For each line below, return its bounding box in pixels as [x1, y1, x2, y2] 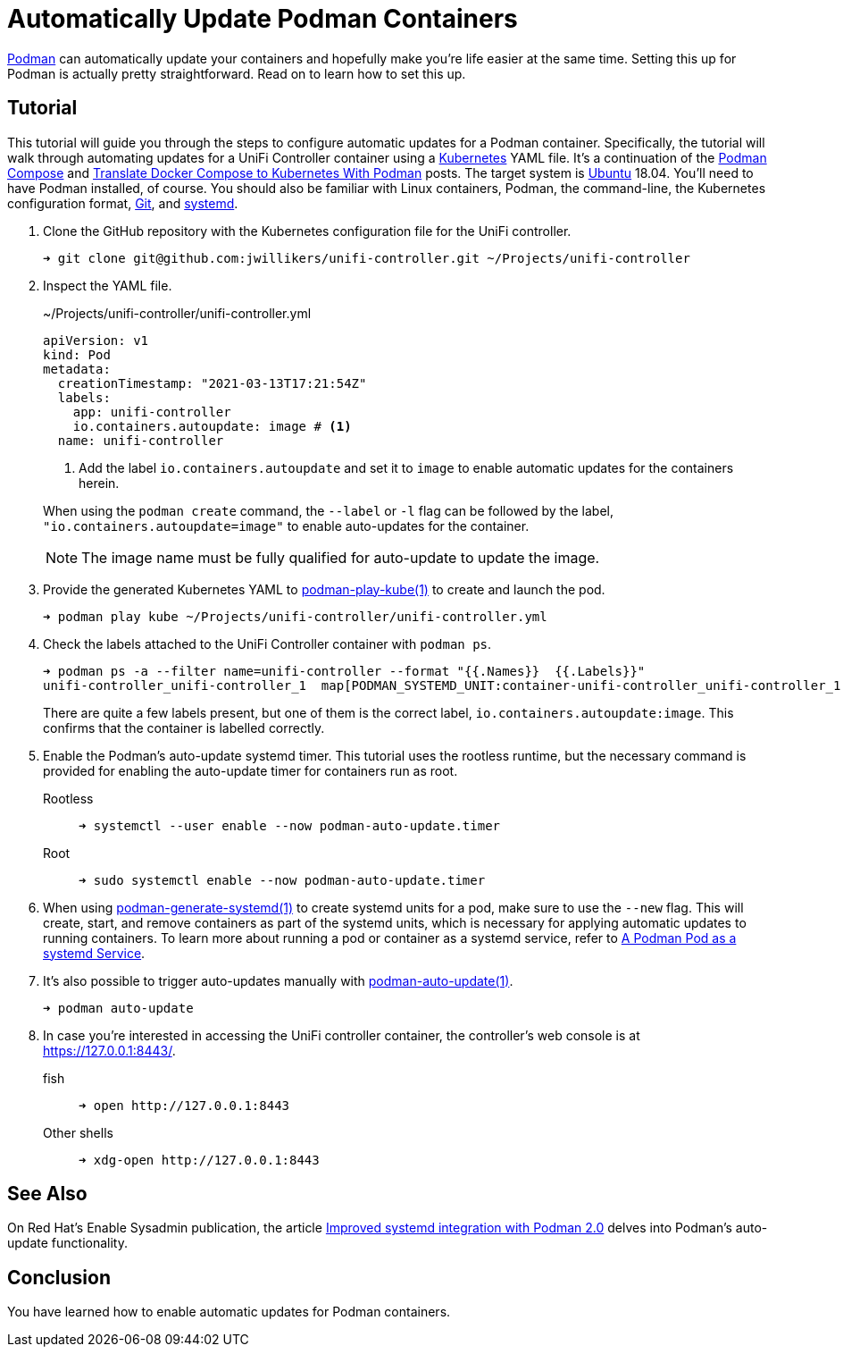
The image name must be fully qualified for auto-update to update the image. [81, 548, 600, 567]
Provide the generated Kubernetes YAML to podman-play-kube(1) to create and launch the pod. [43, 581, 605, 597]
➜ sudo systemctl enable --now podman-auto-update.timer [79, 872, 486, 887]
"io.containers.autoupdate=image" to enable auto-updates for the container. [43, 517, 530, 534]
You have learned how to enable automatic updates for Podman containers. [7, 1304, 451, 1320]
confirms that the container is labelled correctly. [43, 719, 325, 736]
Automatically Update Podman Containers [7, 4, 518, 34]
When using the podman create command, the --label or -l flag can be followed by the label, [43, 502, 613, 518]
